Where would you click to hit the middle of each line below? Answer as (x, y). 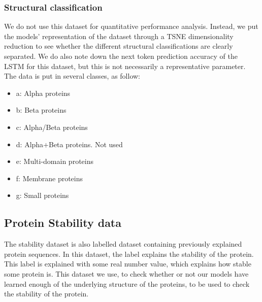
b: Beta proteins (41, 110)
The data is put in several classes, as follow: (72, 76)
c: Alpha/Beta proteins (52, 127)
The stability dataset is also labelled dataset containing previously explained (123, 244)
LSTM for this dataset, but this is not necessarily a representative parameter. (125, 66)
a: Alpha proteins (43, 93)
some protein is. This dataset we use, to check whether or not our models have (126, 273)
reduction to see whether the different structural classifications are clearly (119, 46)
